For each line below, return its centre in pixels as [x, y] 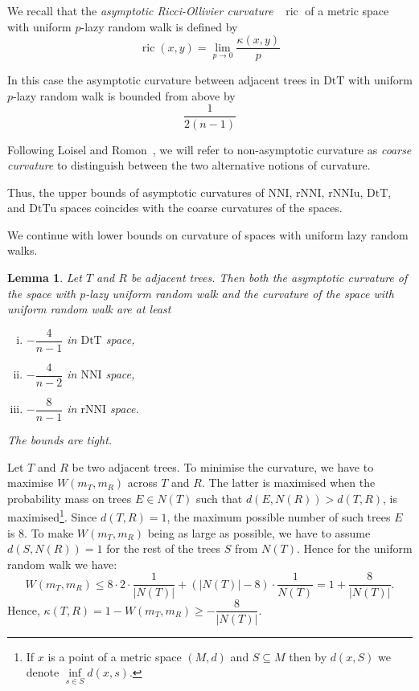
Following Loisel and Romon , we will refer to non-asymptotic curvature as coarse [209, 149]
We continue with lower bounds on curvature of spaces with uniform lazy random [208, 234]
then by [308, 656]
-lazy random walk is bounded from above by [124, 95]
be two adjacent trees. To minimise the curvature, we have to [223, 466]
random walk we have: [62, 564]
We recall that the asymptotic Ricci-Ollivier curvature [140, 10]
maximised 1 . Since [52, 516]
